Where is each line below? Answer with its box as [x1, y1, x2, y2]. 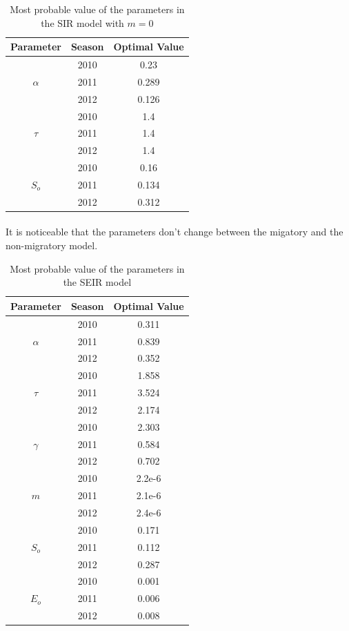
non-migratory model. [6, 238, 98, 253]
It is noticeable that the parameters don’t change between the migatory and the [6, 224, 343, 239]
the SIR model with [41, 15, 124, 30]
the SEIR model [63, 275, 132, 289]
